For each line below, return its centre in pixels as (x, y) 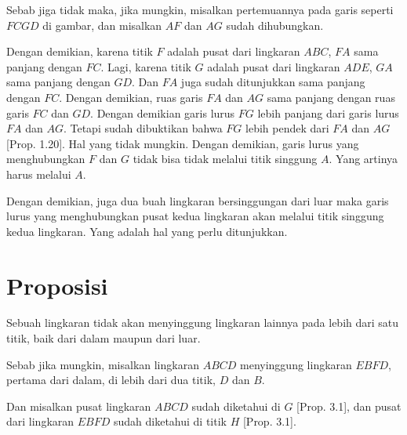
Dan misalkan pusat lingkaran (79, 406)
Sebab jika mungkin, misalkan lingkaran (103, 364)
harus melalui (39, 174)
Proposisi (57, 285)
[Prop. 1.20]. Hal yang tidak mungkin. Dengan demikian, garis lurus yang (183, 143)
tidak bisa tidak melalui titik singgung (225, 159)
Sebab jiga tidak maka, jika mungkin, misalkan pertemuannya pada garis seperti (200, 9)
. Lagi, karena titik (146, 66)
